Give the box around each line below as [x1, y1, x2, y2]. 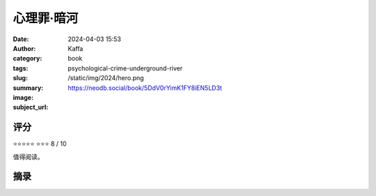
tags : [13, 63, 29, 73]
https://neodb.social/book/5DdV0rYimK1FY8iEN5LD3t [68, 84, 222, 92]
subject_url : [13, 103, 49, 112]
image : [13, 93, 34, 101]
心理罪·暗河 [13, 10, 79, 26]
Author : [13, 44, 36, 52]
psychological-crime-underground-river [68, 63, 183, 73]
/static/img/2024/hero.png [68, 74, 144, 82]
